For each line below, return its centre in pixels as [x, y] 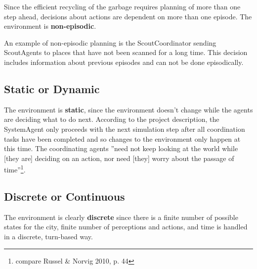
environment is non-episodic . [50, 26]
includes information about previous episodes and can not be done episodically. [124, 62]
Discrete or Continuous [64, 196]
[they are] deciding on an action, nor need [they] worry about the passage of [119, 158]
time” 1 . [15, 169]
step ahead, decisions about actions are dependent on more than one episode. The [128, 16]
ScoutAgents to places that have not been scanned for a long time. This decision [126, 52]
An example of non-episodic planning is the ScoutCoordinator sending [110, 42]
